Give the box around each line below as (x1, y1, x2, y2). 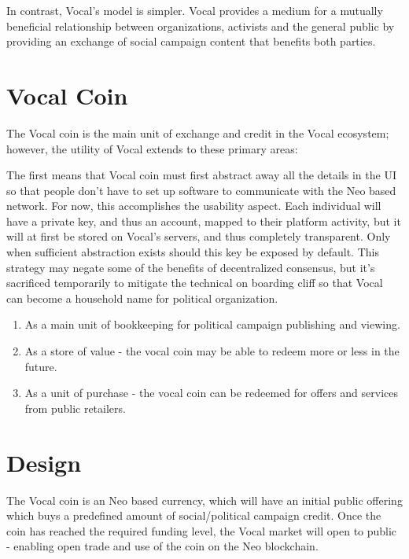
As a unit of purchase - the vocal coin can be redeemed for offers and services (24, 384, 398, 401)
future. (24, 358, 57, 374)
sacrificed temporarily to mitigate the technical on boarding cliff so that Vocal (6, 274, 383, 291)
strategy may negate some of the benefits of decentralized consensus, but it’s (6, 259, 375, 275)
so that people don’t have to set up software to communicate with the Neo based (6, 182, 396, 198)
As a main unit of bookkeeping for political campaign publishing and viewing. (24, 316, 400, 333)
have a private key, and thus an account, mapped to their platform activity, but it (6, 212, 401, 229)
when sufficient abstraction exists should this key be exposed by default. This (6, 244, 379, 260)
